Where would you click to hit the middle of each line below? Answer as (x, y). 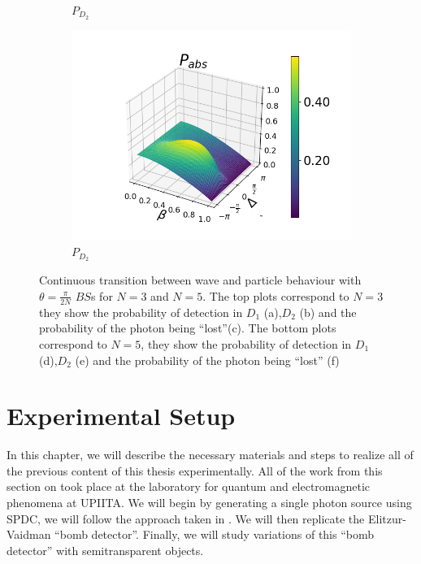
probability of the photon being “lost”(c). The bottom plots (188, 328)
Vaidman (29, 534)
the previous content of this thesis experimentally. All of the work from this (195, 470)
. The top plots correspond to (276, 295)
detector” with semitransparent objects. (105, 550)
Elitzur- (387, 518)
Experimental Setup (121, 416)
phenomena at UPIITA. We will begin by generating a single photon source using (209, 503)
